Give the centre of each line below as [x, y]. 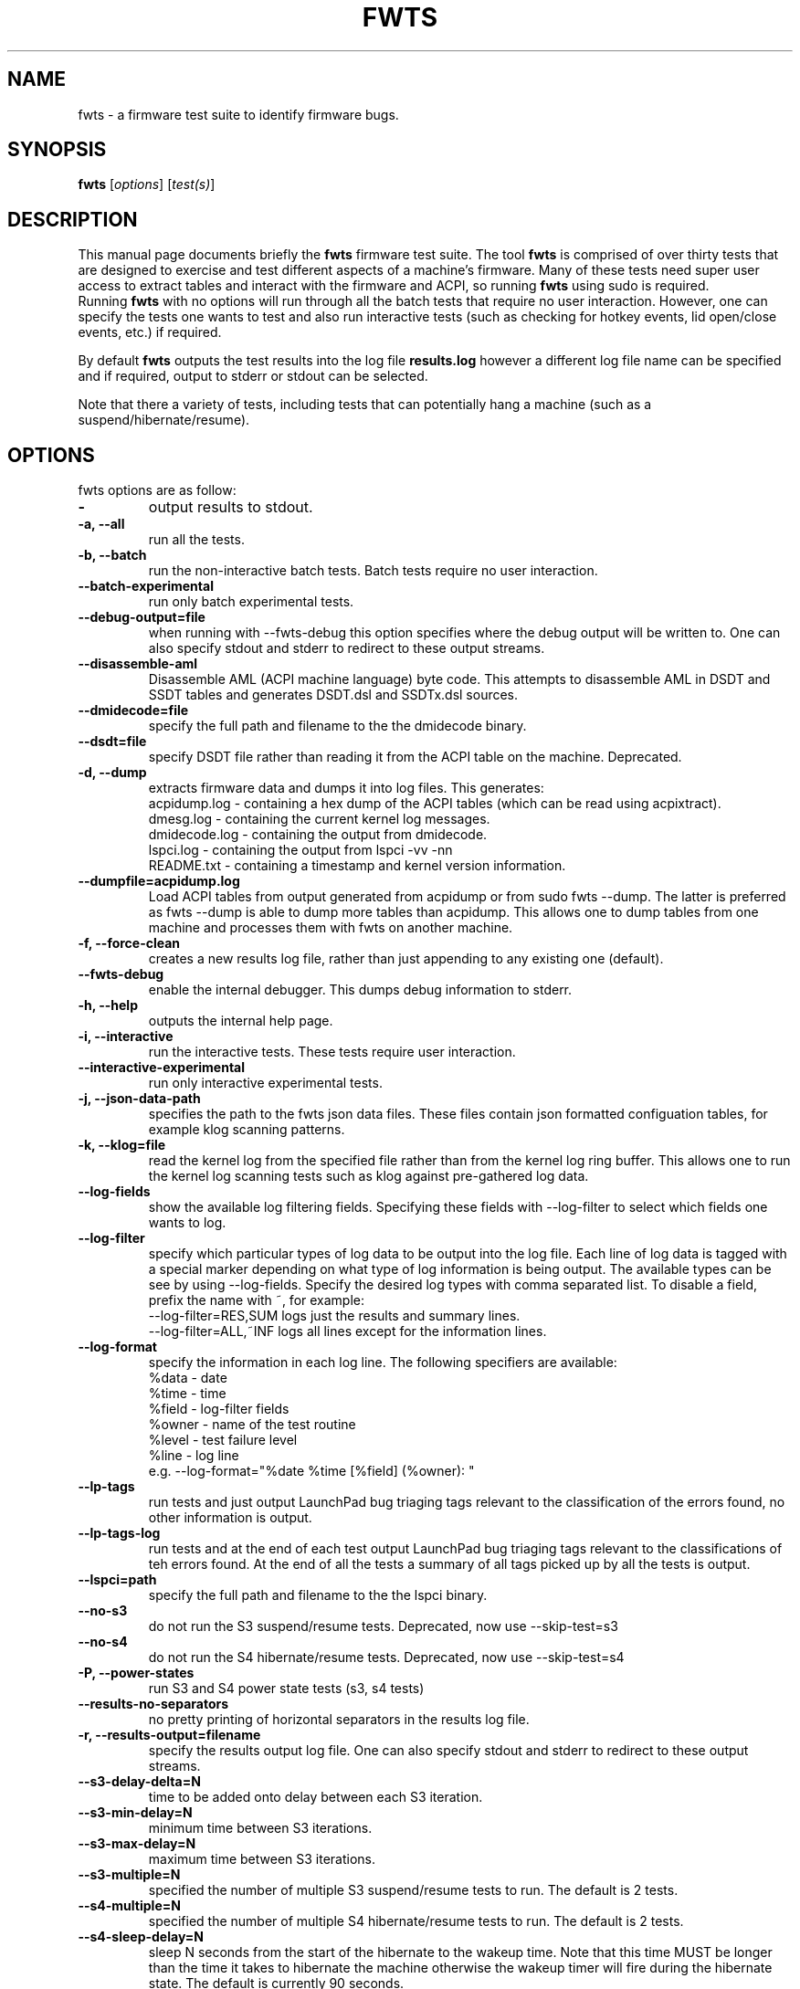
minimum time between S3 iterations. [260, 1828]
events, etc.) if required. [150, 332]
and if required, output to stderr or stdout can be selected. [253, 376]
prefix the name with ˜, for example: [257, 1300]
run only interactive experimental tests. [265, 1083]
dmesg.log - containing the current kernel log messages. [319, 819]
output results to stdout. [231, 507]
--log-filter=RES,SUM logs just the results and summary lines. [334, 1316]
